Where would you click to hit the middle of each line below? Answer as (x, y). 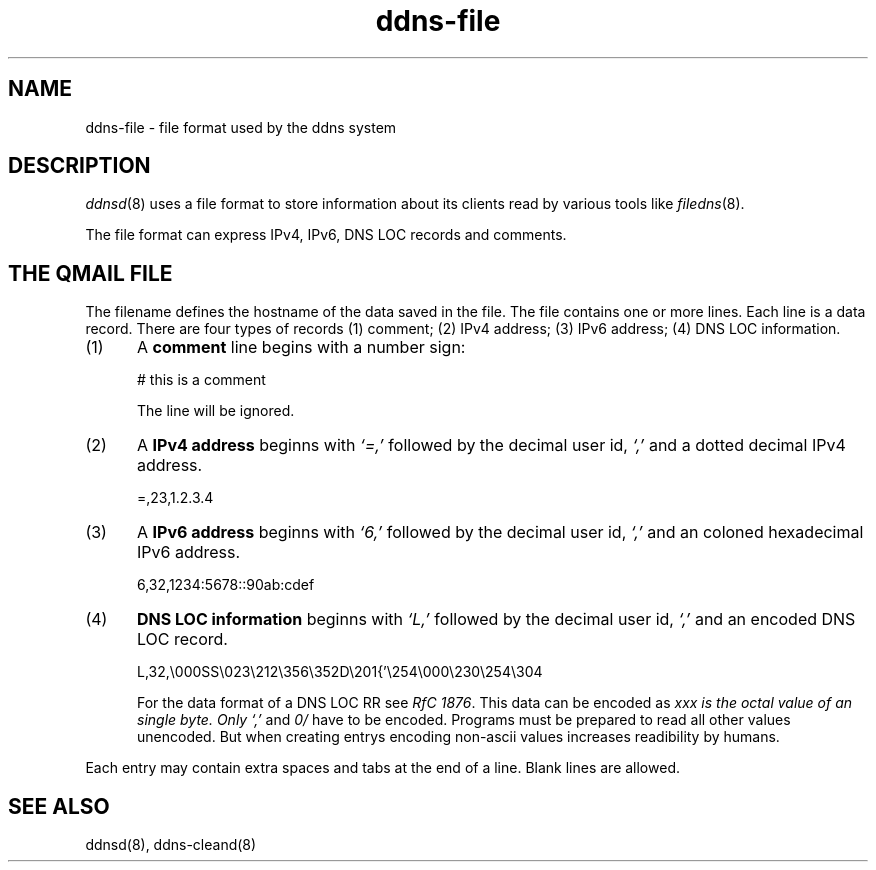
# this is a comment (201, 380)
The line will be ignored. (216, 411)
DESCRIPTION (79, 166)
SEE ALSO (59, 806)
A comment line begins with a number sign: (301, 347)
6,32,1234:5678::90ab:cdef (226, 585)
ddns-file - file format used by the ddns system (241, 127)
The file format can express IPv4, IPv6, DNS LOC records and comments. (326, 235)
